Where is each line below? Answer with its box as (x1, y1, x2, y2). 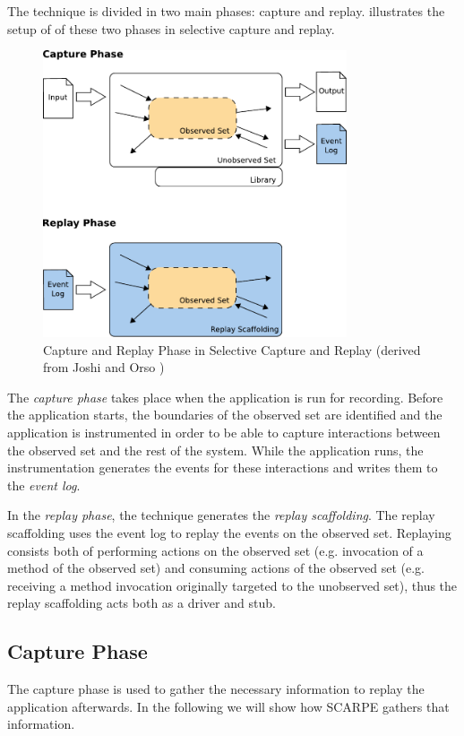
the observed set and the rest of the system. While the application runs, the (7, 440, 424, 459)
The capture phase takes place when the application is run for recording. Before (7, 387, 443, 406)
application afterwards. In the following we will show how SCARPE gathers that (7, 697, 450, 715)
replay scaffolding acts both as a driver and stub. (7, 593, 276, 612)
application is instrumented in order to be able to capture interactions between (7, 423, 441, 442)
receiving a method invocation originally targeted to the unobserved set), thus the (7, 576, 458, 594)
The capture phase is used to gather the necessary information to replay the (7, 680, 425, 698)
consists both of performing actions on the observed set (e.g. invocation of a (7, 541, 424, 559)
